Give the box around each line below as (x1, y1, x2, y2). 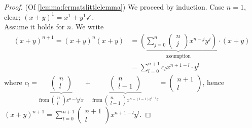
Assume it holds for (4, 21, 65, 32)
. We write (71, 21, 104, 32)
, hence (202, 76, 225, 87)
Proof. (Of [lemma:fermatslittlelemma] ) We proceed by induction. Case (4, 2, 225, 12)
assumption (166, 53, 191, 59)
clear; (4, 11, 21, 22)
